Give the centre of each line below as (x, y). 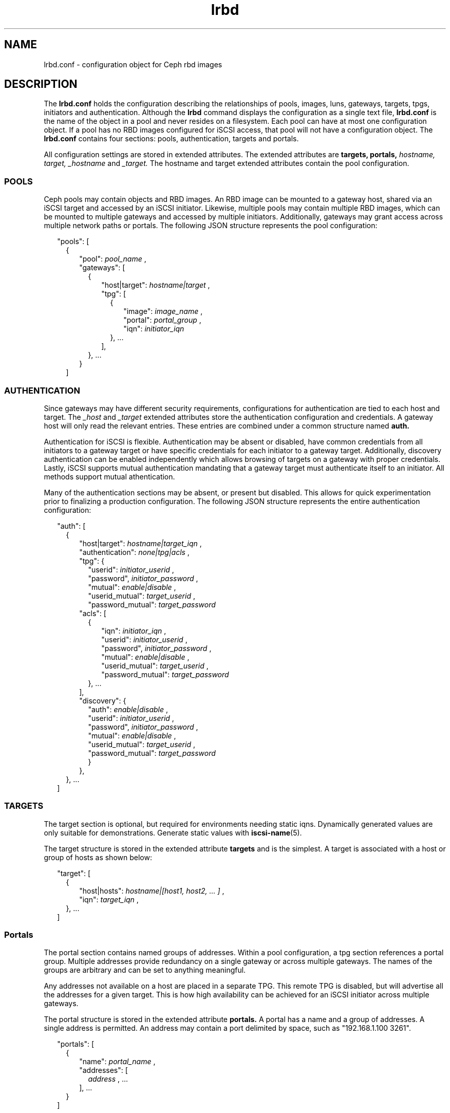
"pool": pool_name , (113, 259)
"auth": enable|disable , (128, 709)
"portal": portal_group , (162, 320)
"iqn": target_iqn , (109, 899)
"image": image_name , (163, 311)
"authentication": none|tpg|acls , (134, 552)
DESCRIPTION (41, 84)
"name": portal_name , (117, 1062)
